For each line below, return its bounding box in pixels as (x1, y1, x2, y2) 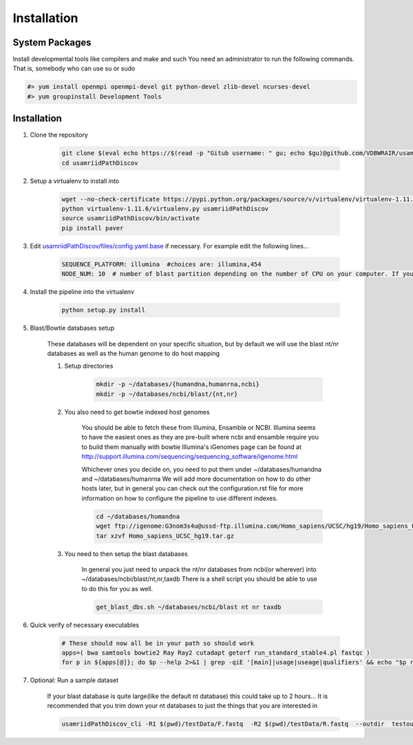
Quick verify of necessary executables (30, 621, 140, 629)
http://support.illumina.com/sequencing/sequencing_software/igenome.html (81, 453, 298, 461)
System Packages (12, 37, 92, 48)
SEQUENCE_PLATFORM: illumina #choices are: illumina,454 (61, 260, 262, 268)
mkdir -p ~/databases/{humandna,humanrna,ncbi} (96, 380, 260, 388)
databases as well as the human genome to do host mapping (47, 349, 220, 357)
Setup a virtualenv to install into (30, 177, 120, 185)
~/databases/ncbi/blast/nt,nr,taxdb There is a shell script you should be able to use (81, 575, 318, 583)
